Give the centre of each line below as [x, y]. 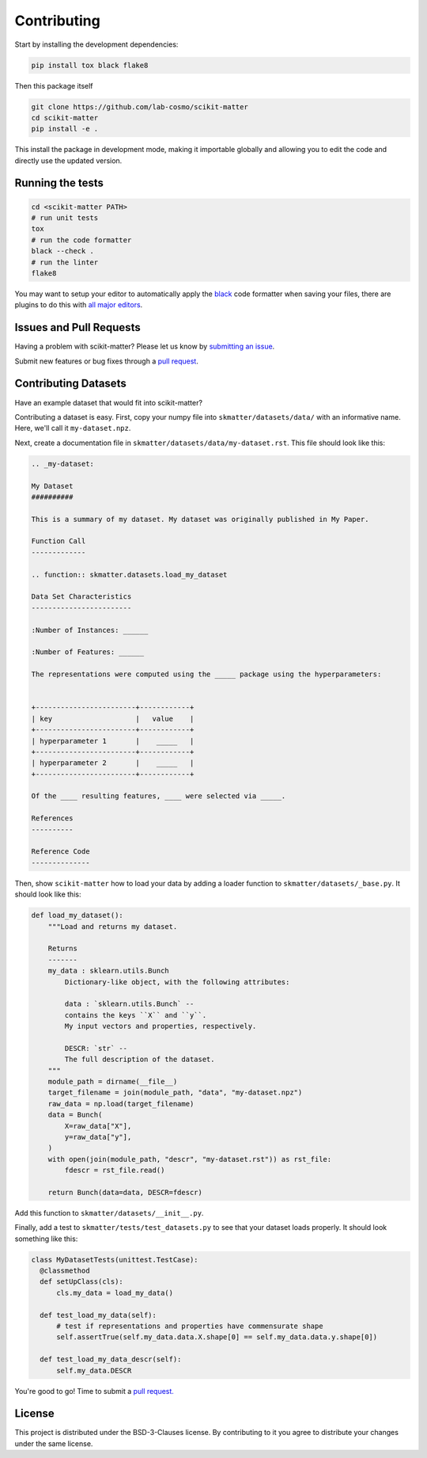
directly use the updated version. [68, 160]
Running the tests [59, 183]
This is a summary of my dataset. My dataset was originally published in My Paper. [200, 519]
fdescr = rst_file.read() [115, 1171]
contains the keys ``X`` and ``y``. [136, 1015]
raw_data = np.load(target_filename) [121, 1104]
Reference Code [60, 852]
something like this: [46, 1239]
